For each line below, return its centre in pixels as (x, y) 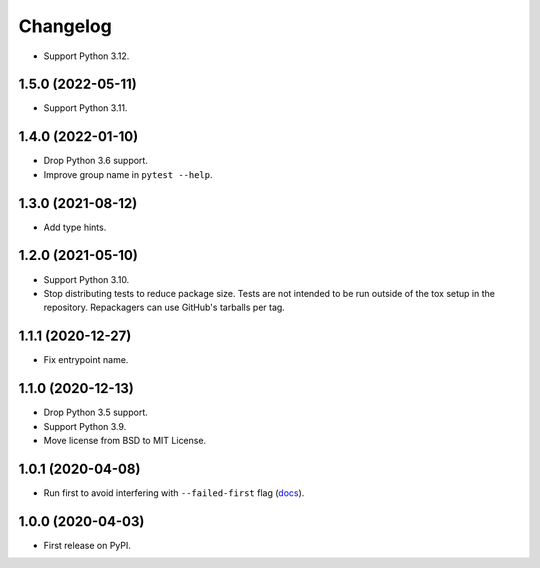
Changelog (65, 26)
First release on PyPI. (87, 545)
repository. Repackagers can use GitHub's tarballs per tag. (164, 307)
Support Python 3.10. (86, 279)
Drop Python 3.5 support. (96, 412)
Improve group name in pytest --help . (128, 174)
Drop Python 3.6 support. (96, 161)
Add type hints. (75, 227)
